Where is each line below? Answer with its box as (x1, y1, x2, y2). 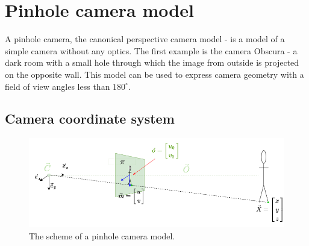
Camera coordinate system (5, 109, 175, 128)
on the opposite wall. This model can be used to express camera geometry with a (5, 68, 304, 80)
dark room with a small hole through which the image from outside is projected (5, 56, 299, 69)
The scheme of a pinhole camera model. (29, 229, 175, 242)
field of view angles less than (5, 80, 110, 92)
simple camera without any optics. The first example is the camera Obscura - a (5, 44, 298, 57)
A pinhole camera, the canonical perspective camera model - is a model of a (5, 33, 285, 45)
